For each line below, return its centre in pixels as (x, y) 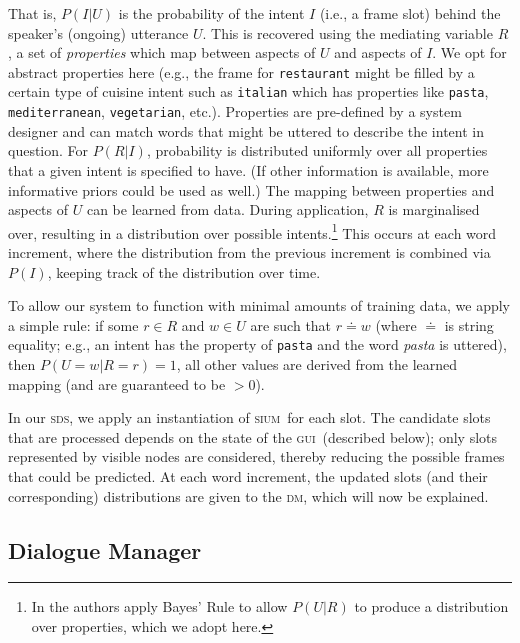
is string (469, 324)
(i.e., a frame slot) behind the (410, 13)
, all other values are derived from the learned (317, 364)
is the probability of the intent (211, 13)
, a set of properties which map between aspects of (162, 52)
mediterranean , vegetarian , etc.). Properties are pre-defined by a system (235, 111)
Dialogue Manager (105, 549)
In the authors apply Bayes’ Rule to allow (159, 606)
